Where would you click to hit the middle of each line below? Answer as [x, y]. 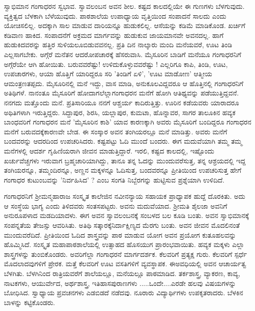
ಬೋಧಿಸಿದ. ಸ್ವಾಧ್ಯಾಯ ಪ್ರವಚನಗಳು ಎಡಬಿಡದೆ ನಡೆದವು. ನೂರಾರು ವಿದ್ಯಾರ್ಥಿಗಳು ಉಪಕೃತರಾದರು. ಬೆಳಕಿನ [124, 293]
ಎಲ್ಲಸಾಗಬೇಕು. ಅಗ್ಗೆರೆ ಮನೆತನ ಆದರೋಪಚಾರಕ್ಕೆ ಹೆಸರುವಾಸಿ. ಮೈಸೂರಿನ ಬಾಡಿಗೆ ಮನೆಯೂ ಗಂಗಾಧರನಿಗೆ [123, 54]
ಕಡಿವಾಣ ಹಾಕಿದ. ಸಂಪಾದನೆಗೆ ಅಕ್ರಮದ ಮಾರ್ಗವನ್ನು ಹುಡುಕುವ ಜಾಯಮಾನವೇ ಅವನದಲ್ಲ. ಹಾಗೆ [114, 35]
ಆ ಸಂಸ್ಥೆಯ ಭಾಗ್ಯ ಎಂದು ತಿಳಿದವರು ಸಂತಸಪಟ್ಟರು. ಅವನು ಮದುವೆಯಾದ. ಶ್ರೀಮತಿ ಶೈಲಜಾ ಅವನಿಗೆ [116, 205]
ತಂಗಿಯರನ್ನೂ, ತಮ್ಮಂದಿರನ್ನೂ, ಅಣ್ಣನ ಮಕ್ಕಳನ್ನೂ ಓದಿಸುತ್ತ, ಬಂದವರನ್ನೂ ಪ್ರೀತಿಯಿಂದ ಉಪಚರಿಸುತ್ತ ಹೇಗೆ [123, 170]
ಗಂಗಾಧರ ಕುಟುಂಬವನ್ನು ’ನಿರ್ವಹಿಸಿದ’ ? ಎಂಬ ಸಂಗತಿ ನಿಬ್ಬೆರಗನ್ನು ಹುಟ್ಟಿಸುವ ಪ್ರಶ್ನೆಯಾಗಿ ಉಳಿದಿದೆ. [114, 179]
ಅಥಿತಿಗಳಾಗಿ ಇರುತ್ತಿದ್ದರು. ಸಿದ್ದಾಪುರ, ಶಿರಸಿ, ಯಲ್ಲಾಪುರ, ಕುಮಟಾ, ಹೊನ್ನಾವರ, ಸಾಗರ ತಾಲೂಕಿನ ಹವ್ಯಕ [120, 112]
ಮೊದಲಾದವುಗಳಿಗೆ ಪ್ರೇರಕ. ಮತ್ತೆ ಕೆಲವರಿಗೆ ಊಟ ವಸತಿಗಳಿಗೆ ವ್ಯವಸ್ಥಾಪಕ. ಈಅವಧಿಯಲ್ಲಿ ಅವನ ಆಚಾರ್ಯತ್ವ [125, 264]
